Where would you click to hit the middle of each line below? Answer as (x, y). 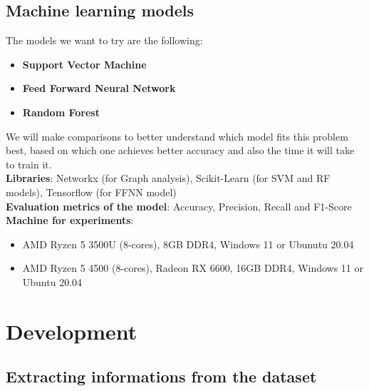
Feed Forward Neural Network (99, 88)
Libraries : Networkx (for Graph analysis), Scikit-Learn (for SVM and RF (168, 178)
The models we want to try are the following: (104, 40)
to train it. (29, 164)
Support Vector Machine (84, 64)
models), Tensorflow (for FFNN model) (91, 192)
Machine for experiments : (70, 220)
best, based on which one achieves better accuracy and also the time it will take (180, 150)
